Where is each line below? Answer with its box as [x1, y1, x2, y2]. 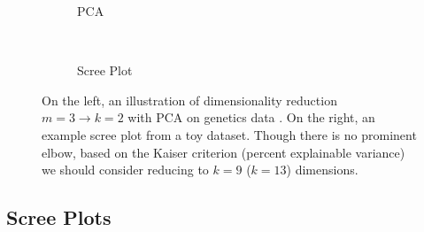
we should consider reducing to [42, 160, 209, 179]
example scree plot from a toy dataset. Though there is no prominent [42, 125, 417, 143]
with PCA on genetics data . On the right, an [127, 108, 375, 127]
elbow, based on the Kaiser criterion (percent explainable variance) [42, 143, 405, 161]
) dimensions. [286, 160, 358, 179]
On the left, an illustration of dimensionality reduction [42, 90, 337, 109]
